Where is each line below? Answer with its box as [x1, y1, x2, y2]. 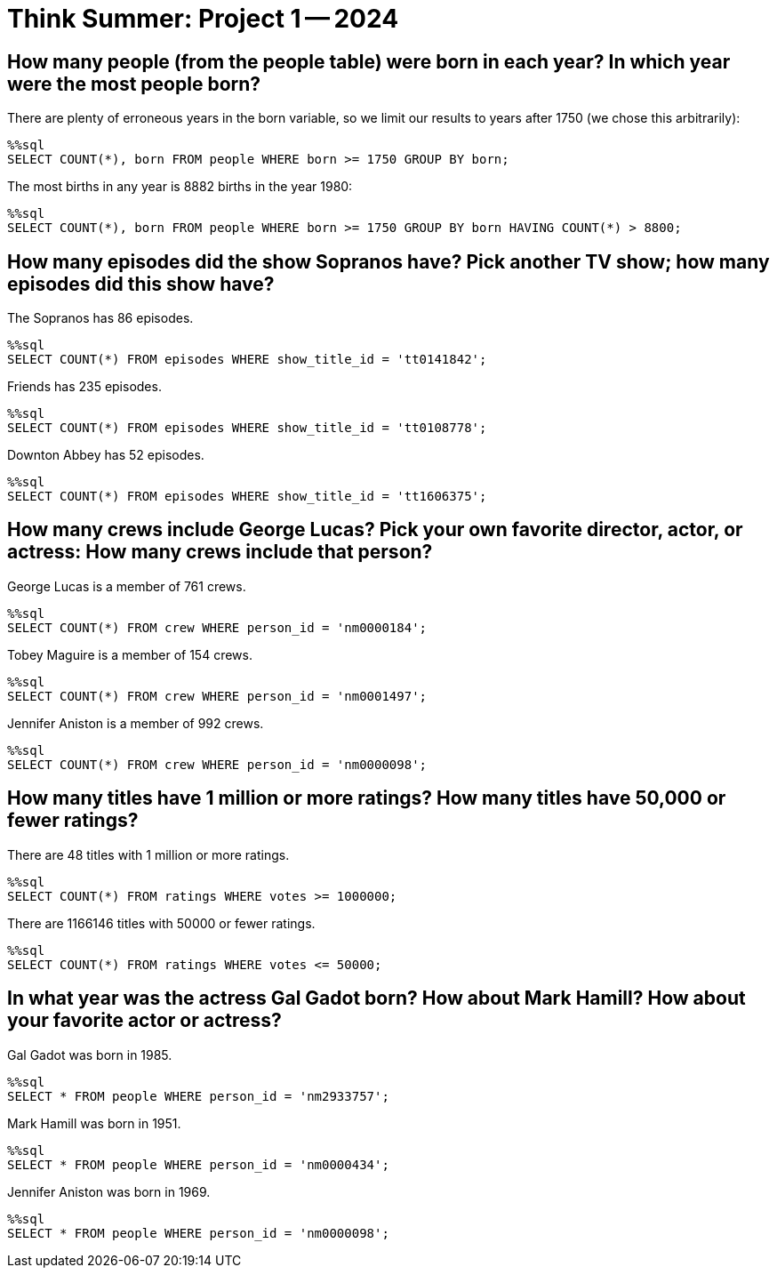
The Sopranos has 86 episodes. [7, 310, 194, 326]
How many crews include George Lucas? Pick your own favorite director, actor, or [7, 518, 743, 541]
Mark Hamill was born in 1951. [7, 1115, 181, 1131]
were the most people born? [7, 72, 261, 95]
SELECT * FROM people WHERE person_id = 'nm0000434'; [7, 1157, 389, 1172]
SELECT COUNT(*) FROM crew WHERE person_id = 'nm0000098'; [7, 757, 428, 772]
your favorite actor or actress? [7, 1009, 282, 1032]
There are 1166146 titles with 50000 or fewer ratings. [7, 915, 316, 931]
